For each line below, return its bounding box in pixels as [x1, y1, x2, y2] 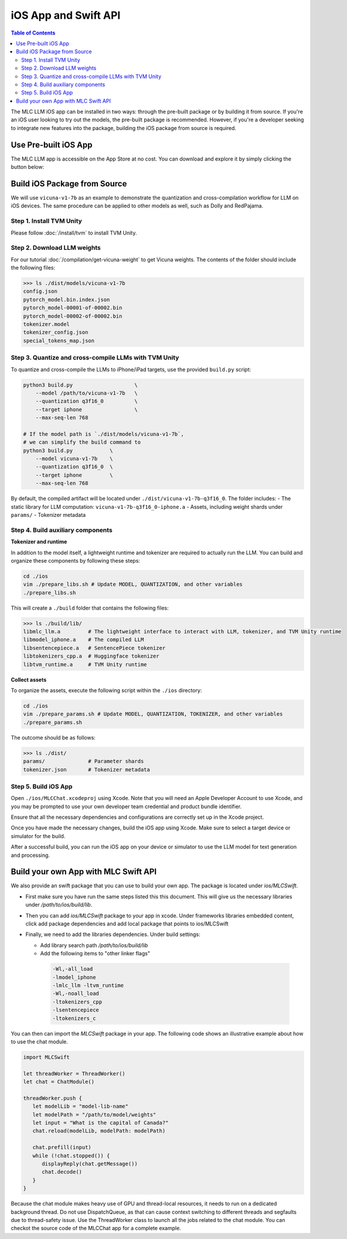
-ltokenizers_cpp [52, 998, 103, 1005]
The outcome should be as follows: [11, 734, 96, 741]
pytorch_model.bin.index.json [23, 296, 110, 303]
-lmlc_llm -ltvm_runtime [52, 982, 124, 989]
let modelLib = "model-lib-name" [32, 1103, 129, 1110]
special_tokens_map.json [23, 337, 95, 344]
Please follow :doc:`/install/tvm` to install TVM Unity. [11, 229, 137, 236]
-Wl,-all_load [52, 966, 93, 972]
